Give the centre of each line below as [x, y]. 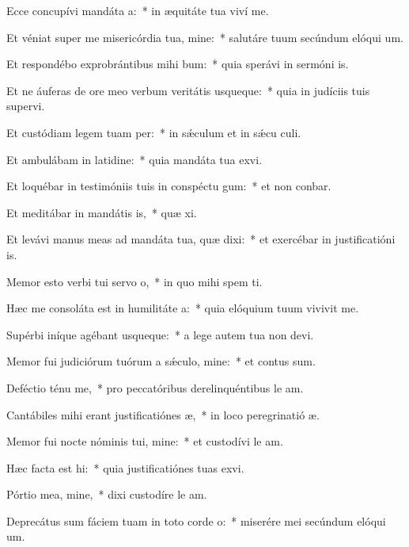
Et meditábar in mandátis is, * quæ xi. [102, 212]
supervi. [26, 106]
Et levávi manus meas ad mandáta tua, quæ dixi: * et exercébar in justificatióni [201, 239]
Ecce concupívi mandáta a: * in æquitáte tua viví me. [138, 10]
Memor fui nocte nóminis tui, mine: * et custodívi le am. [145, 441]
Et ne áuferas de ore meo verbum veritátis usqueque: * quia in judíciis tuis [188, 90]
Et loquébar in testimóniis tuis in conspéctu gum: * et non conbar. [169, 186]
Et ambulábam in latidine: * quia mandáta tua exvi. [134, 159]
